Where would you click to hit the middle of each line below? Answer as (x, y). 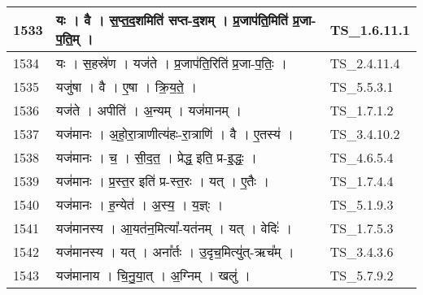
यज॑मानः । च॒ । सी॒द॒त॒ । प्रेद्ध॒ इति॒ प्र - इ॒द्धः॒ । (156, 157)
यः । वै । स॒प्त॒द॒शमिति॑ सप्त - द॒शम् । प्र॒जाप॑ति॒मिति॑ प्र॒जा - (186, 20)
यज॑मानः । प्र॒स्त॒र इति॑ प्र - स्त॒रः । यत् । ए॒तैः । (163, 181)
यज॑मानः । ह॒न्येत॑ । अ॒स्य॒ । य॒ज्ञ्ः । (140, 204)
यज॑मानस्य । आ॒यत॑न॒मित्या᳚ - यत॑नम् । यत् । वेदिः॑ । (174, 228)
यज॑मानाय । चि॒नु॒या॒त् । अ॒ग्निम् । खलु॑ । (153, 275)
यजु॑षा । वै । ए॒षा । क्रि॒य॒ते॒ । (126, 87)
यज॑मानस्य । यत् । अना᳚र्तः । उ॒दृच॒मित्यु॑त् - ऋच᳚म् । (175, 252)
